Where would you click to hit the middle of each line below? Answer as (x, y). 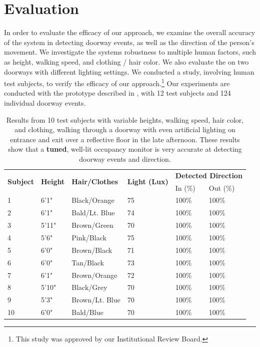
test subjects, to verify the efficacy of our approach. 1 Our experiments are (117, 82)
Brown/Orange (94, 275)
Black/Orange (93, 200)
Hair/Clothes (95, 182)
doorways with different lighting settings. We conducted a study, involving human (129, 71)
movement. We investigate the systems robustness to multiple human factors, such (130, 52)
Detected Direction (209, 175)
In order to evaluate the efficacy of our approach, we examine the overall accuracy (130, 32)
